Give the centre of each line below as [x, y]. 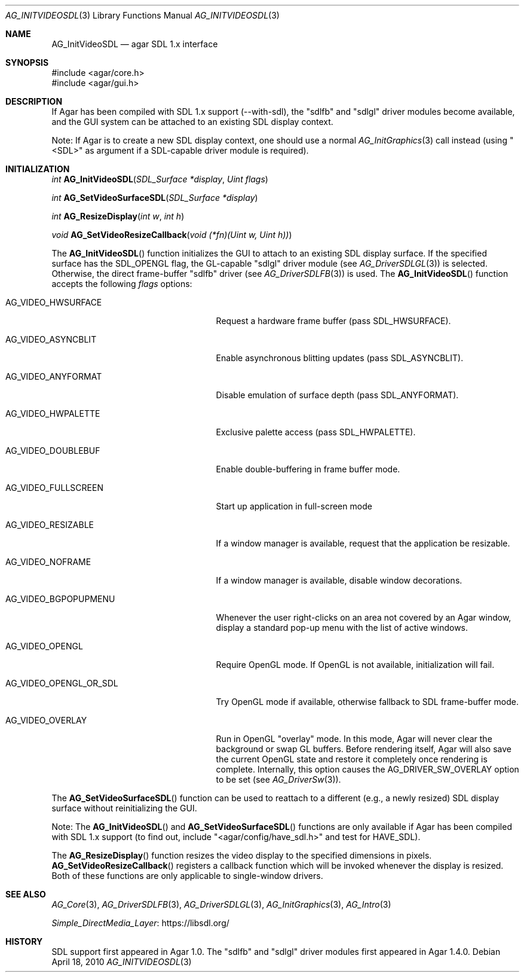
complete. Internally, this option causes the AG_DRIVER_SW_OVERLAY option [367, 769]
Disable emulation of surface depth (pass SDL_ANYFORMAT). [337, 395]
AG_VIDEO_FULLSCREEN [54, 488]
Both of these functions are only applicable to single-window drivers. [187, 876]
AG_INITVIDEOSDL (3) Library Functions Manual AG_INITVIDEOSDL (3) [143, 15]
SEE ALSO [26, 894]
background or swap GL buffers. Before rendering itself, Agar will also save [364, 749]
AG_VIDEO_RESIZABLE [50, 525]
